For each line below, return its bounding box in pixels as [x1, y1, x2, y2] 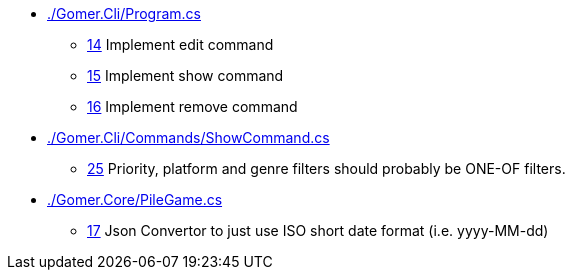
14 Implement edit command [87, 36, 274, 53]
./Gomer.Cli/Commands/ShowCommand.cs [47, 129, 330, 146]
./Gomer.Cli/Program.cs [47, 5, 201, 22]
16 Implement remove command [87, 98, 298, 115]
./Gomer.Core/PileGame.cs [47, 191, 223, 208]
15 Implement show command [87, 67, 284, 84]
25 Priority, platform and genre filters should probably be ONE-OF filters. [87, 160, 566, 177]
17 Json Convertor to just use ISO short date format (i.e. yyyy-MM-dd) [87, 222, 549, 239]
